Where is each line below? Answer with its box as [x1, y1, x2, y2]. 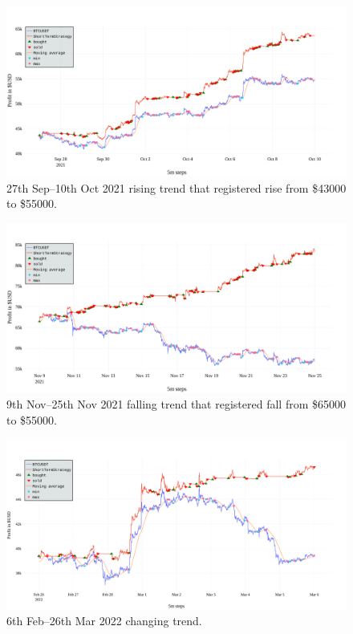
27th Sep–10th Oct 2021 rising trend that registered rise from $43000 [6, 179, 347, 196]
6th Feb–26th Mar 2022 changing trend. [6, 612, 202, 629]
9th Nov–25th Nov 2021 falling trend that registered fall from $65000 [6, 396, 346, 413]
